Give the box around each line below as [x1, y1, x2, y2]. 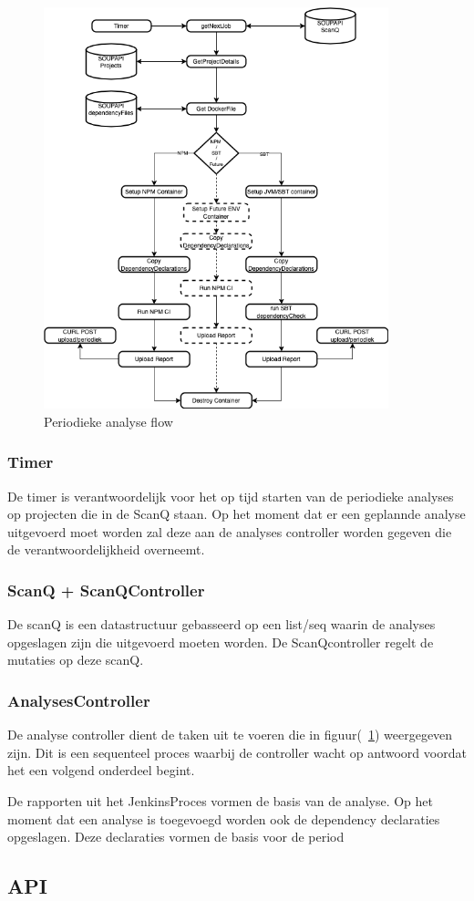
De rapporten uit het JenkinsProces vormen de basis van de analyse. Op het [7, 792, 434, 811]
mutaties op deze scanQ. [7, 650, 144, 669]
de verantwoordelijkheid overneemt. [7, 540, 205, 559]
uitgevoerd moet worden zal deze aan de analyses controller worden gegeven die [7, 522, 452, 541]
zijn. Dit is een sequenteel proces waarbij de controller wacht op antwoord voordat [7, 742, 467, 761]
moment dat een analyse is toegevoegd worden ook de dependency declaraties [7, 809, 440, 828]
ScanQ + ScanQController [7, 578, 205, 601]
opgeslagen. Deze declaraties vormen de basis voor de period [7, 827, 345, 846]
